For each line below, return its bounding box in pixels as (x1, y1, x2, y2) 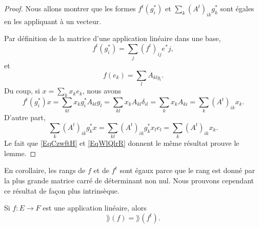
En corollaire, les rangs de (4, 165, 86, 176)
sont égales (220, 3, 254, 13)
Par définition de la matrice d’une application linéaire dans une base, (4, 33, 221, 44)
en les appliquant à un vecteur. (4, 15, 102, 26)
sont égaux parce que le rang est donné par (119, 165, 255, 176)
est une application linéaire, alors (43, 202, 147, 213)
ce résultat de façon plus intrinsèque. (4, 185, 119, 196)
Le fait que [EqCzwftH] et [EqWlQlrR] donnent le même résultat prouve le (4, 138, 240, 148)
